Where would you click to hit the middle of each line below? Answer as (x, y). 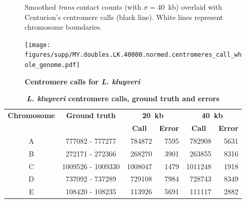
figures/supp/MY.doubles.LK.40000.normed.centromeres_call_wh (133, 55)
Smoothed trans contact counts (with (83, 7)
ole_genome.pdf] (52, 65)
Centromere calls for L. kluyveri (82, 81)
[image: (38, 45)
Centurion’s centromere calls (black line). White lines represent (124, 17)
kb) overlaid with (195, 7)
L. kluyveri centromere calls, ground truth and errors (123, 98)
